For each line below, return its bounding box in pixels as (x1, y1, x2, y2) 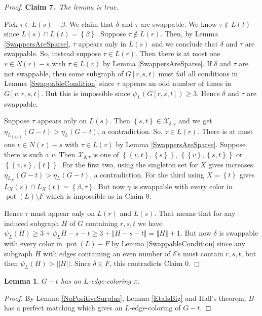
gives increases (208, 159, 253, 170)
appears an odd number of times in (122, 78, 232, 88)
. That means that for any (154, 208, 236, 218)
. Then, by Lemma (160, 28, 218, 39)
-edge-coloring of (129, 302, 181, 313)
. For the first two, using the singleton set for (58, 159, 198, 170)
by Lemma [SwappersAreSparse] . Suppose (116, 139, 246, 150)
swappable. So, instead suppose (4, 48, 101, 59)
